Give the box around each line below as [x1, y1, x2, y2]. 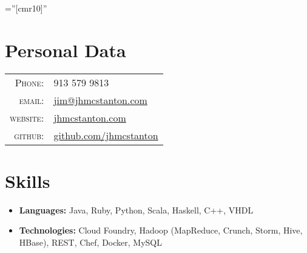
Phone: [15, 75, 44, 89]
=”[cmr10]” [5, 2, 47, 14]
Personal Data [5, 37, 126, 62]
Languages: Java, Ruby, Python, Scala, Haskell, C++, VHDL [19, 203, 254, 216]
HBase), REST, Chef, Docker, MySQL [19, 236, 162, 249]
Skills [5, 168, 50, 193]
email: [19, 92, 44, 107]
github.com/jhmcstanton [53, 128, 158, 142]
